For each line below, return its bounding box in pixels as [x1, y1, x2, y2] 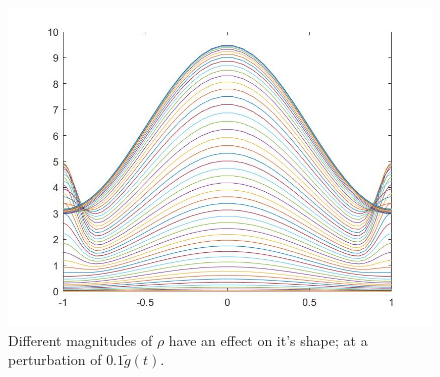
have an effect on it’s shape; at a [168, 329, 368, 350]
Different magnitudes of [8, 329, 153, 350]
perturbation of [8, 349, 102, 370]
